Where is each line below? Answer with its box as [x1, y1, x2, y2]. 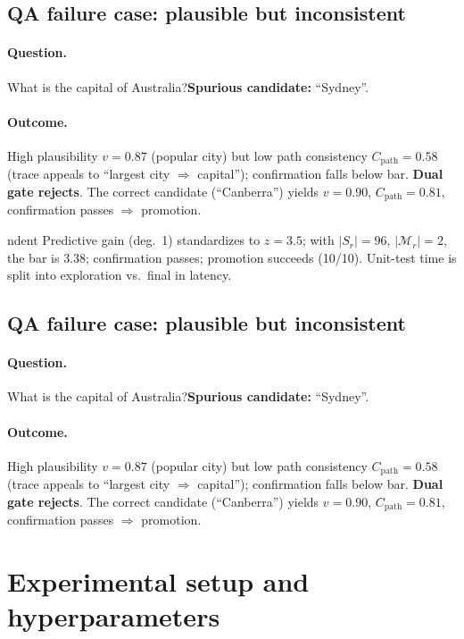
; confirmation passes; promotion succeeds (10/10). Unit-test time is [86, 248, 457, 266]
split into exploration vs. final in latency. [7, 265, 232, 284]
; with [302, 231, 335, 249]
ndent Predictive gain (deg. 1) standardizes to [7, 231, 261, 249]
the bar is [7, 248, 60, 266]
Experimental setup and [7, 563, 310, 600]
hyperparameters [7, 598, 220, 635]
